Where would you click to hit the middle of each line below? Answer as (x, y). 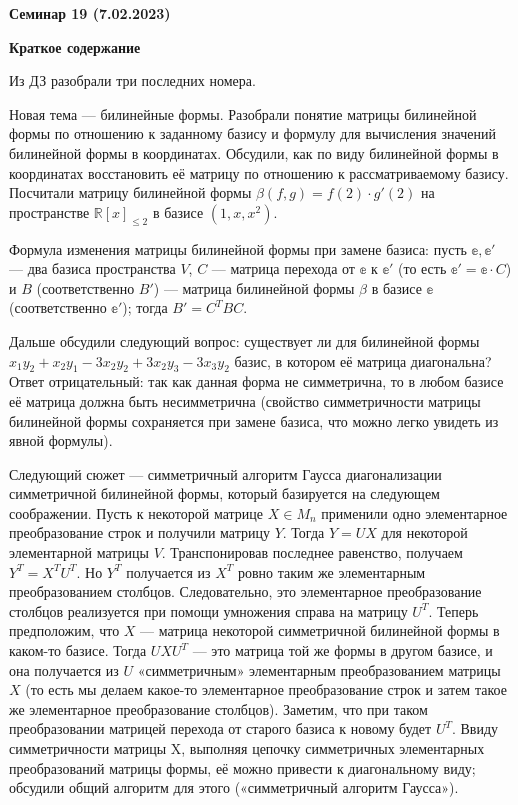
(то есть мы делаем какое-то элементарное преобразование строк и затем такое (266, 689)
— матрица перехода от (283, 268)
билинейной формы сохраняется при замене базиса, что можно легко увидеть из (254, 420)
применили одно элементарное (414, 512)
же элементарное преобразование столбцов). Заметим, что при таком (218, 708)
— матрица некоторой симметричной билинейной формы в (320, 630)
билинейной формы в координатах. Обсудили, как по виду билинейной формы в (254, 152)
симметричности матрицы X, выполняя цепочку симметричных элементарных (247, 748)
